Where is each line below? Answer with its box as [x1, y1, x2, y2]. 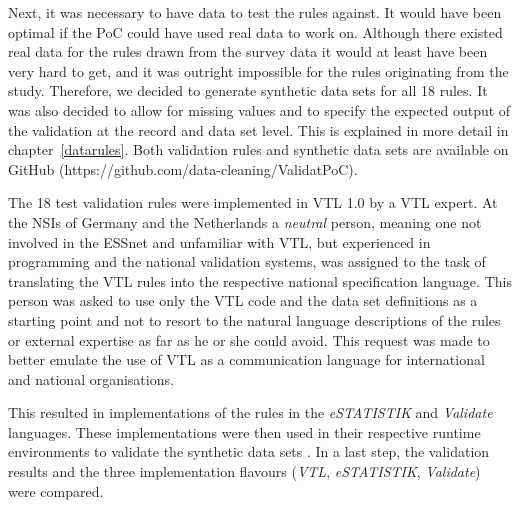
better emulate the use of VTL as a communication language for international [8, 349, 485, 370]
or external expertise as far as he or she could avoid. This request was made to [8, 329, 490, 350]
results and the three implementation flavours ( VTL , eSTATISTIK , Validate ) [8, 461, 481, 482]
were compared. [8, 480, 104, 501]
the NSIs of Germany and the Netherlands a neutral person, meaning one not [8, 211, 482, 232]
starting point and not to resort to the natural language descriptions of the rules [8, 309, 501, 330]
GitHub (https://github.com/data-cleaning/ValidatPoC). [8, 158, 358, 179]
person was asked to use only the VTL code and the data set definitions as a [8, 290, 478, 311]
